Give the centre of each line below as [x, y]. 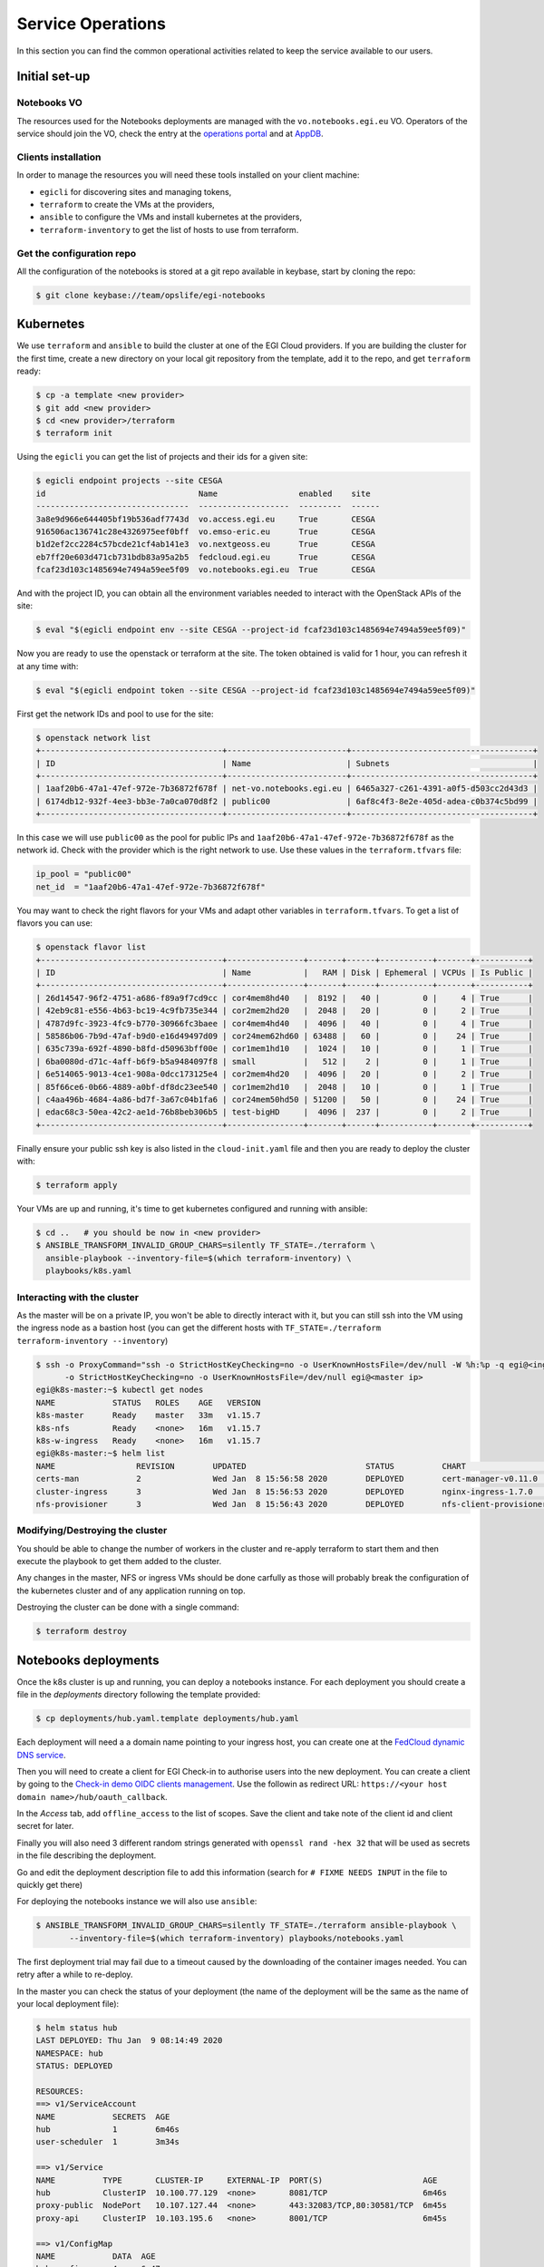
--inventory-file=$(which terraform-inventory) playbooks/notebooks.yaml [237, 1938]
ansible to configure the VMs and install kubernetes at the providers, [171, 217]
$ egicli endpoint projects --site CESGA [129, 481]
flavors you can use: [55, 923]
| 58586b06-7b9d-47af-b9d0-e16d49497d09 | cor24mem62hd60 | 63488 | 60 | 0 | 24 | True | [285, 1036]
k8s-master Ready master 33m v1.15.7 [148, 1416]
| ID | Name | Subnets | [287, 763]
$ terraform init [74, 433]
